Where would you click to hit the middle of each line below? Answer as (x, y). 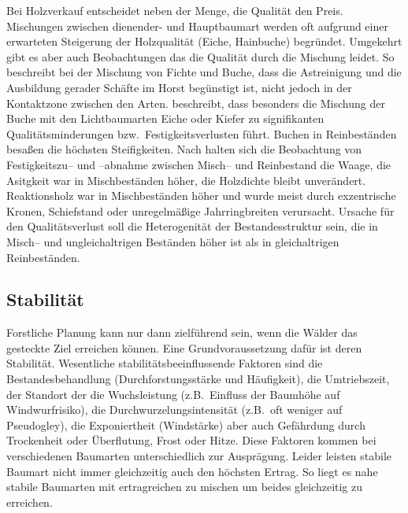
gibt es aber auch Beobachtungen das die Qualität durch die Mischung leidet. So (200, 56)
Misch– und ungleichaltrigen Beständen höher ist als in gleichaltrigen (173, 241)
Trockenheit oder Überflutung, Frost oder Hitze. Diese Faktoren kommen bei (191, 440)
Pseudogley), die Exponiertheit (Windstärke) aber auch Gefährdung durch (186, 424)
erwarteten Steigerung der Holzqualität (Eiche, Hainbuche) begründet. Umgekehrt (204, 41)
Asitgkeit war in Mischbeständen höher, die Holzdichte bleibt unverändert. (186, 180)
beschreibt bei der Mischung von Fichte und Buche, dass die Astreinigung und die (204, 72)
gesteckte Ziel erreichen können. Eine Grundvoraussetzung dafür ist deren (184, 347)
